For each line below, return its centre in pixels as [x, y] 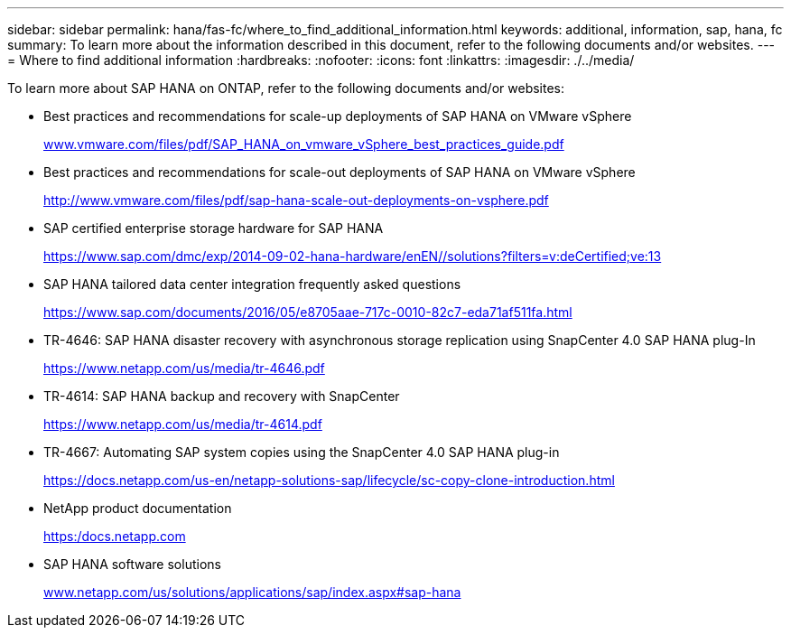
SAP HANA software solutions [132, 564]
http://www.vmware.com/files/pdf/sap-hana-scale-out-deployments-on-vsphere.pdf [296, 200]
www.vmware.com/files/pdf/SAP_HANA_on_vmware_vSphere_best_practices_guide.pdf [304, 144]
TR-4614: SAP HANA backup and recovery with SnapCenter [222, 396]
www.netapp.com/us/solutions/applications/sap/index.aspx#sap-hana [252, 592]
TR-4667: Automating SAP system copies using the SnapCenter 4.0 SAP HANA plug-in [302, 452]
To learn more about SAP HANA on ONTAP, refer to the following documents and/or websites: [286, 88]
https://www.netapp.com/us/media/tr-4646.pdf [184, 368]
